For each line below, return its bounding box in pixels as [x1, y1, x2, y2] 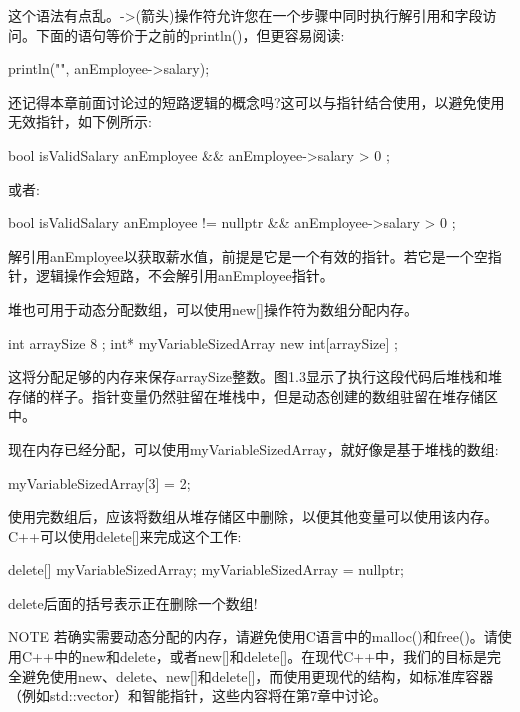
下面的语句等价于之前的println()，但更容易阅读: [35, 24, 345, 45]
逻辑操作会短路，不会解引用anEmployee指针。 [35, 265, 334, 286]
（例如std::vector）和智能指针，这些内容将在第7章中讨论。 [8, 685, 387, 706]
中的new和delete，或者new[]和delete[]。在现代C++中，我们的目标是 [53, 646, 488, 667]
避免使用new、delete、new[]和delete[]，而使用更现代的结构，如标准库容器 [21, 665, 494, 686]
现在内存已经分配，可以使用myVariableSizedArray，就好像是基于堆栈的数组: [8, 438, 499, 459]
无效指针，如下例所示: [8, 111, 152, 132]
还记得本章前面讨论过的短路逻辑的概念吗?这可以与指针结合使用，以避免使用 [8, 91, 505, 112]
